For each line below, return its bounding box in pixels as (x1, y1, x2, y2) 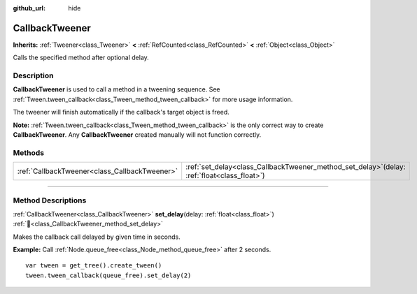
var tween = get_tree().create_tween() (25, 262, 162, 270)
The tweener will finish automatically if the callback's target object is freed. (13, 108, 230, 117)
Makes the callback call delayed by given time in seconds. (13, 233, 181, 241)
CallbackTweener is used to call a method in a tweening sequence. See (13, 85, 220, 94)
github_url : (13, 4, 45, 12)
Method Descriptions (13, 196, 87, 205)
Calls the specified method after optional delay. (13, 53, 150, 62)
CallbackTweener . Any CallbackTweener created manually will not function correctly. (13, 131, 262, 139)
